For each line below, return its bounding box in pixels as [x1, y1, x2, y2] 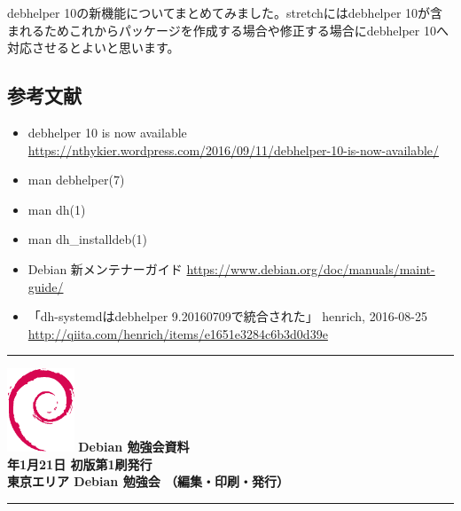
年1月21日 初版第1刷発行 [7, 454, 152, 473]
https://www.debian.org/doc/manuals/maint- [186, 259, 435, 278]
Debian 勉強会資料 [78, 436, 190, 455]
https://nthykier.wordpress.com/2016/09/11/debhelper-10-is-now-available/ [27, 140, 440, 159]
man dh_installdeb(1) [27, 230, 148, 248]
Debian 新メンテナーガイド [27, 259, 183, 278]
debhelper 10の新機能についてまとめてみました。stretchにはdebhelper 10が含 [7, 4, 443, 21]
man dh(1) [27, 200, 86, 218]
